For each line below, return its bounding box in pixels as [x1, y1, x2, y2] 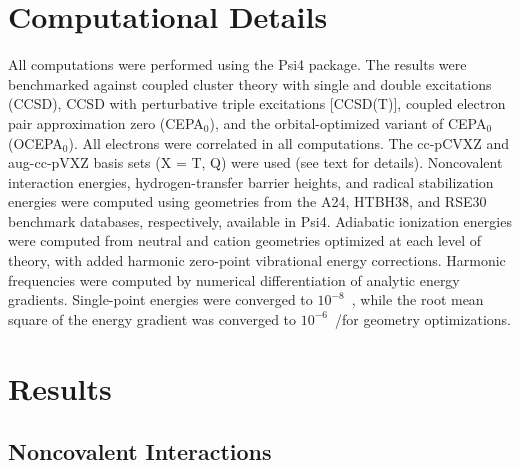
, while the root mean [351, 289, 484, 310]
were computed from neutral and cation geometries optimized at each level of [8, 230, 482, 251]
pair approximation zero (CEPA [8, 112, 204, 133]
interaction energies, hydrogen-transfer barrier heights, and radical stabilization [8, 171, 494, 192]
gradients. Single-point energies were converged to [8, 289, 313, 310]
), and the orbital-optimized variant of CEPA [209, 112, 487, 133]
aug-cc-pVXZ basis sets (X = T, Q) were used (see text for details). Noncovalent [8, 152, 503, 173]
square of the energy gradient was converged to [8, 308, 297, 329]
